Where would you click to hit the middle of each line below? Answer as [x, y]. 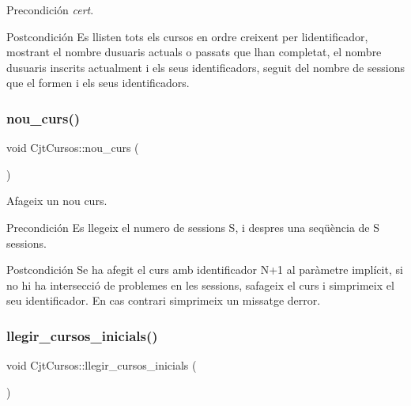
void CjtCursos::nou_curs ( [73, 148]
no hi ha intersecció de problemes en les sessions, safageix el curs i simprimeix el [200, 285]
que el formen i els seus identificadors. [98, 83]
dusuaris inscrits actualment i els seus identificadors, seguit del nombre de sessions [205, 67]
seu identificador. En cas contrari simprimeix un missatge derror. [164, 300]
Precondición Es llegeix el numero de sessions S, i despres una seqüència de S [193, 227]
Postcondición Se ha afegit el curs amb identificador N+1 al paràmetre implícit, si [205, 269]
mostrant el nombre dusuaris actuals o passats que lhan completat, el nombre [194, 52]
